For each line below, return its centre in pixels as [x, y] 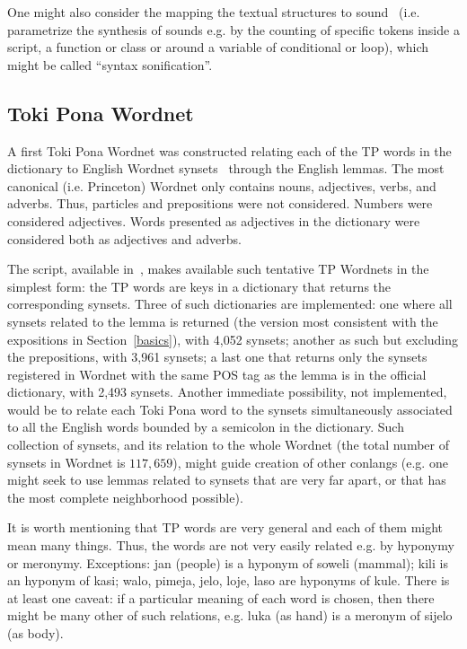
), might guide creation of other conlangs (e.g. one [310, 462]
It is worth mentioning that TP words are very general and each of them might [225, 527]
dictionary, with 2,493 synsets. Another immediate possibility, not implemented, [227, 392]
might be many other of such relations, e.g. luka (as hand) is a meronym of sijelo [230, 615]
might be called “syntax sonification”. [110, 64]
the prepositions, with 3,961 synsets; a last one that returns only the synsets [217, 357]
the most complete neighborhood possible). [125, 497]
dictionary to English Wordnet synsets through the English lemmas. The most [226, 168]
